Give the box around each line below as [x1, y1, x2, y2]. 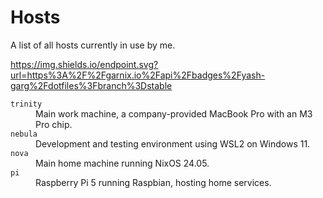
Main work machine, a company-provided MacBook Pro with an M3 [35, 107, 313, 120]
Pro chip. [35, 118, 73, 130]
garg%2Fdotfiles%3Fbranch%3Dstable [10, 79, 173, 91]
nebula [10, 129, 38, 139]
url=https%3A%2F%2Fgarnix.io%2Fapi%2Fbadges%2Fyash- [10, 69, 266, 81]
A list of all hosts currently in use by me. [10, 39, 176, 51]
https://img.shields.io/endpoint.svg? [10, 58, 159, 70]
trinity [10, 99, 43, 109]
